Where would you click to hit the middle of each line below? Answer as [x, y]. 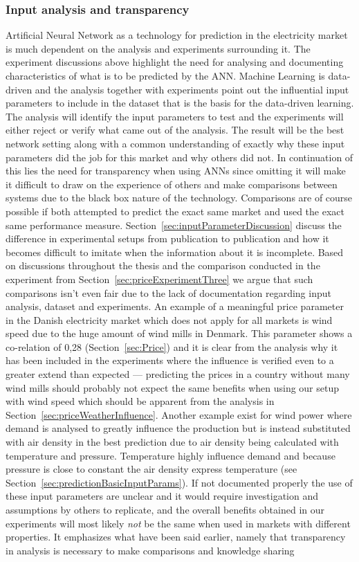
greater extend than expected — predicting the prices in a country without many [178, 374]
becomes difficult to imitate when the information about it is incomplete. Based [175, 252]
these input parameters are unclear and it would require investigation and [162, 496]
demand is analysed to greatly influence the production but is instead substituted [178, 428]
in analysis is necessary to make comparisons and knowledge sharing [150, 550]
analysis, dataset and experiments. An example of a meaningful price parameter [175, 306]
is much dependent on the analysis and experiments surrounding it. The [158, 48]
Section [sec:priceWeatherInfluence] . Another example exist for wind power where [179, 414]
